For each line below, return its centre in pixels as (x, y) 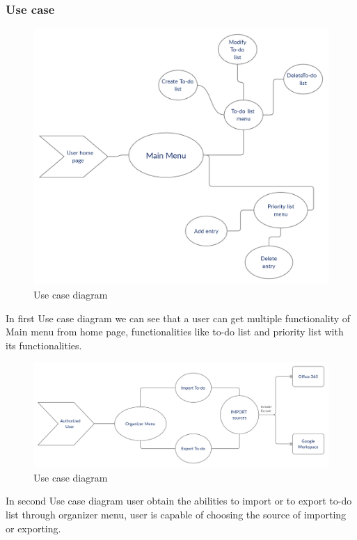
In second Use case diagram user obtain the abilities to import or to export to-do (179, 501)
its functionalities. (44, 345)
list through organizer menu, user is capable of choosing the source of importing (176, 515)
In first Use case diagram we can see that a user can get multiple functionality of (178, 318)
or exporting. (33, 528)
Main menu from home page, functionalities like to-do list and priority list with (175, 332)
